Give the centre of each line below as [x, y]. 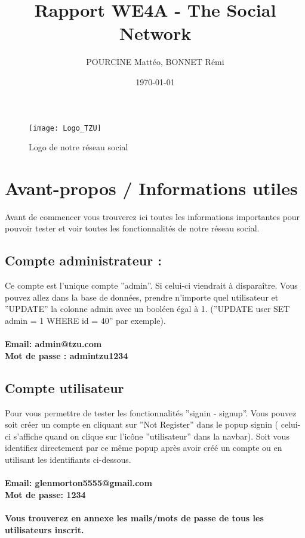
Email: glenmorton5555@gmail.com [78, 483]
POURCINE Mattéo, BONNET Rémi [155, 62]
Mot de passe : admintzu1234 [67, 355]
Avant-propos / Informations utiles [151, 188]
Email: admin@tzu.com [53, 344]
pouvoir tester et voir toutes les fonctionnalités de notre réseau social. [132, 228]
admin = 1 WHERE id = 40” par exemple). [85, 321]
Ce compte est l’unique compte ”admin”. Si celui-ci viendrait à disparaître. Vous [151, 285]
